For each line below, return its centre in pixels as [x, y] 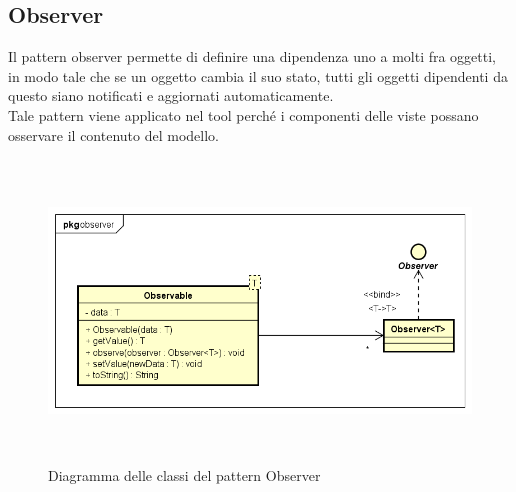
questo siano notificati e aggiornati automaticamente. [171, 95]
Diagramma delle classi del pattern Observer [184, 475]
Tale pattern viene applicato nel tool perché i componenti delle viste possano [243, 114]
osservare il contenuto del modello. [113, 134]
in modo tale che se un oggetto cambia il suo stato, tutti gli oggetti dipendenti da [258, 75]
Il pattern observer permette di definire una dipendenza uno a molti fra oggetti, [252, 56]
